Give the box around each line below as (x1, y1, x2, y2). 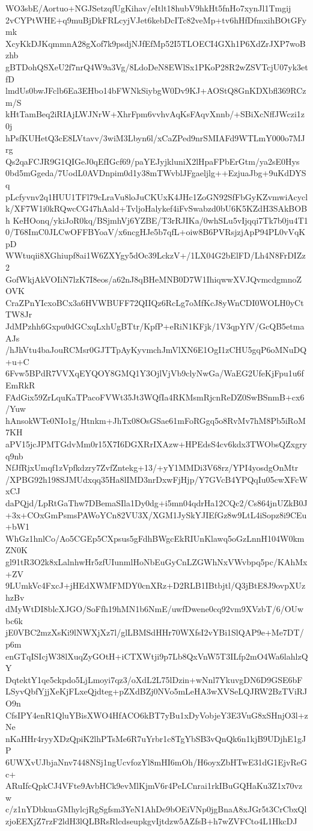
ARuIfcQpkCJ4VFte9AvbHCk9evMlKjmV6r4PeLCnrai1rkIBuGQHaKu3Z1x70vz (5, 779, 303, 792)
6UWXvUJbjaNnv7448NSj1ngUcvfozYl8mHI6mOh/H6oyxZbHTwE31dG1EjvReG (5, 756, 307, 768)
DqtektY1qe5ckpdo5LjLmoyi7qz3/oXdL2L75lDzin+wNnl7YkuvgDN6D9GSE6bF (5, 673, 303, 685)
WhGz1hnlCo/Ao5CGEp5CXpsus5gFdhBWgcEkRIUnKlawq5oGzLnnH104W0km (5, 532, 305, 544)
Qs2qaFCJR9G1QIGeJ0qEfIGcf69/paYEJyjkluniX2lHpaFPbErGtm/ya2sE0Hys (5, 155, 300, 167)
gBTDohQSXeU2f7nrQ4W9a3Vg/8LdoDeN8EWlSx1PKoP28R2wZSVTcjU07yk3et (5, 60, 308, 73)
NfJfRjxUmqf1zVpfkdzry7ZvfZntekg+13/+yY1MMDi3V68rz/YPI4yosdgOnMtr (5, 461, 299, 474)
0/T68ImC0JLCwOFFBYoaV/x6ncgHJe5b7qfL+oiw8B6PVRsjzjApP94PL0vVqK (5, 225, 306, 238)
